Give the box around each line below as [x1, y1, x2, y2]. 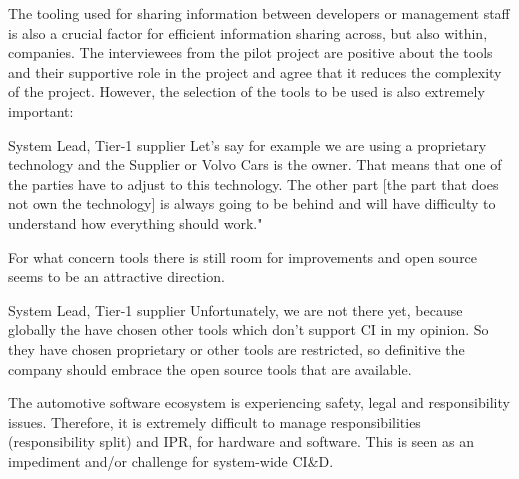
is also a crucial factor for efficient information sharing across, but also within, [8, 22, 488, 43]
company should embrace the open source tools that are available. [8, 358, 412, 379]
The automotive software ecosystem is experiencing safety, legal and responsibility [8, 392, 510, 413]
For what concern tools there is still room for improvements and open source [8, 246, 478, 267]
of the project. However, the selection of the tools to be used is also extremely [8, 81, 485, 102]
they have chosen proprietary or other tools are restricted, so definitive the [8, 338, 465, 359]
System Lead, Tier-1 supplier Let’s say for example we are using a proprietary [8, 134, 487, 155]
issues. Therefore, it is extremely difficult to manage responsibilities [8, 411, 421, 432]
